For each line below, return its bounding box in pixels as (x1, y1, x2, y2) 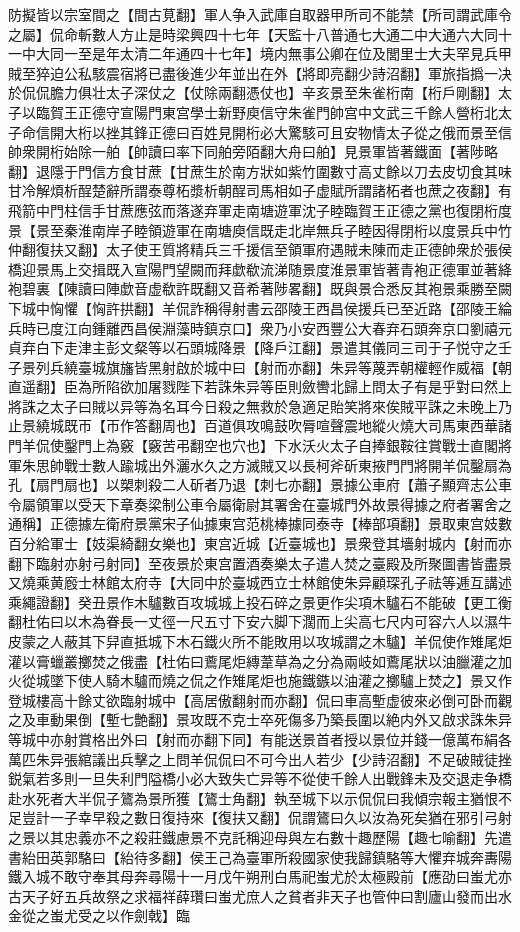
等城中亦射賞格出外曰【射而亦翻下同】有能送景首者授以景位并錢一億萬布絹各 (8, 728, 512, 749)
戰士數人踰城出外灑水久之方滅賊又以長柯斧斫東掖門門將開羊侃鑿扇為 (63, 454, 512, 475)
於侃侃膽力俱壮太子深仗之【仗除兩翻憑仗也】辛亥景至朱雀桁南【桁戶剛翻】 (8, 82, 498, 103)
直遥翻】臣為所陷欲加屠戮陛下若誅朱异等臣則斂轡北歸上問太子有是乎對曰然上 (8, 376, 512, 397)
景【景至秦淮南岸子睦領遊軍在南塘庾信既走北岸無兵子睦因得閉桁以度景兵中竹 (8, 219, 512, 240)
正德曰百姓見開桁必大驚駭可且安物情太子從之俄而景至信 (147, 121, 512, 142)
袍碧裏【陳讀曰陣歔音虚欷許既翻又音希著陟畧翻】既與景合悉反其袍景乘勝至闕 (8, 278, 512, 299)
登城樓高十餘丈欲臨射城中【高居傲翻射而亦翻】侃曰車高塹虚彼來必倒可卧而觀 (8, 689, 512, 710)
